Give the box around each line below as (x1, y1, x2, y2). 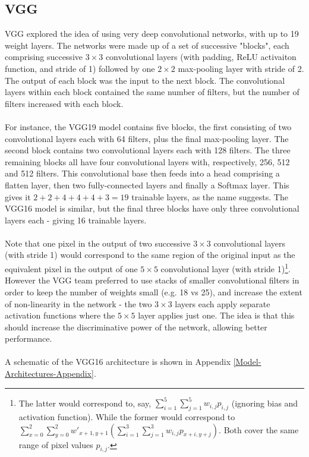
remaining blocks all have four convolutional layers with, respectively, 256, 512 (5, 155, 290, 168)
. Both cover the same (219, 423, 299, 436)
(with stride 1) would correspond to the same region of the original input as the (5, 248, 295, 261)
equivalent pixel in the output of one (5, 262, 138, 275)
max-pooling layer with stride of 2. (178, 62, 304, 74)
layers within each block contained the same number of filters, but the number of (5, 86, 299, 98)
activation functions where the (5, 309, 115, 322)
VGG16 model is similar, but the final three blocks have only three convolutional (5, 202, 299, 215)
